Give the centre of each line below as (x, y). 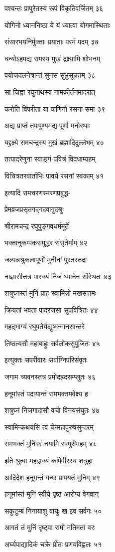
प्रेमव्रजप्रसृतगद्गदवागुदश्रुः (34, 209)
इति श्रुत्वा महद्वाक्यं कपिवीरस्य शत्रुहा (49, 460)
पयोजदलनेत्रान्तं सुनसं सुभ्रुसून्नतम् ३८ (50, 75)
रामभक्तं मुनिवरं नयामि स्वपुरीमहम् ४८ (51, 444)
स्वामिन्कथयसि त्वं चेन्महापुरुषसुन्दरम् (49, 427)
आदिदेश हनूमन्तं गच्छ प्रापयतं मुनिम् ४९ (53, 477)
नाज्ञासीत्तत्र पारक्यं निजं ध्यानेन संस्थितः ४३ (58, 276)
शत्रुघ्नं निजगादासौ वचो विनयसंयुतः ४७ (52, 410)
